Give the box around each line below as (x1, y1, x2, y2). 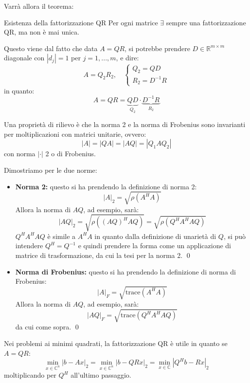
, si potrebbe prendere (125, 43, 190, 53)
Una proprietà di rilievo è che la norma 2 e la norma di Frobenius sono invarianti (4, 119, 246, 129)
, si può (223, 231, 246, 241)
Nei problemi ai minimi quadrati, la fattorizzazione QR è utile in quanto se (4, 338, 228, 348)
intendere (15, 240, 43, 251)
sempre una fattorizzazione (166, 17, 246, 27)
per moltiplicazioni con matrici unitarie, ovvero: (4, 128, 146, 139)
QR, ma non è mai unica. (4, 27, 79, 37)
